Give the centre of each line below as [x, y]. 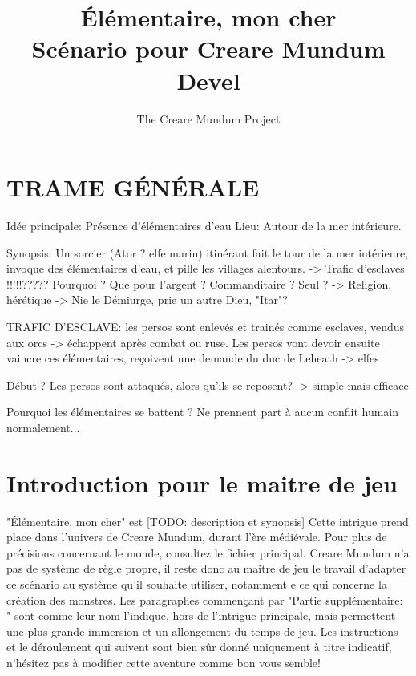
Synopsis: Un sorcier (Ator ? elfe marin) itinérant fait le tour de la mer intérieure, [208, 252]
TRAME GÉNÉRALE [133, 187]
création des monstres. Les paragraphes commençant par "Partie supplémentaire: [205, 599]
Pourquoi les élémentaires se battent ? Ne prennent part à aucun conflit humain [203, 412]
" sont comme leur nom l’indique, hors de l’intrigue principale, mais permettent [201, 615]
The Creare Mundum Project [208, 118]
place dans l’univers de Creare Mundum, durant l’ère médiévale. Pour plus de [197, 537]
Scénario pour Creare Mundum [208, 49]
